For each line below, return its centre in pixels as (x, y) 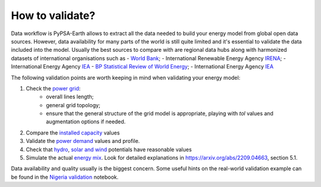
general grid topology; (73, 105)
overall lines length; (70, 97)
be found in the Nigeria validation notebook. (65, 177)
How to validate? (53, 15)
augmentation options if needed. (86, 121)
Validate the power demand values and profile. (83, 141)
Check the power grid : (53, 88)
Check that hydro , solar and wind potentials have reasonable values (109, 149)
